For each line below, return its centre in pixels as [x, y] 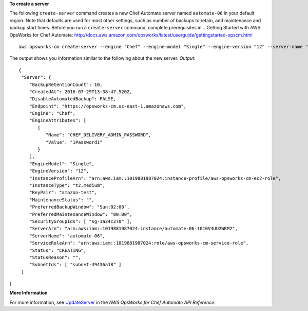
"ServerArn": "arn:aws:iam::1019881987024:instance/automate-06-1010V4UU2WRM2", [133, 229]
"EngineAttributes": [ [58, 120]
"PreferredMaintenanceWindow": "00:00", [81, 214]
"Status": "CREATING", [58, 250]
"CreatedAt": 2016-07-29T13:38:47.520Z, [81, 92]
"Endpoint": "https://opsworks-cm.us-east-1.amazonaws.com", [108, 106]
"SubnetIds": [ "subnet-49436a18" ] [75, 265]
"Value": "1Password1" [74, 142]
